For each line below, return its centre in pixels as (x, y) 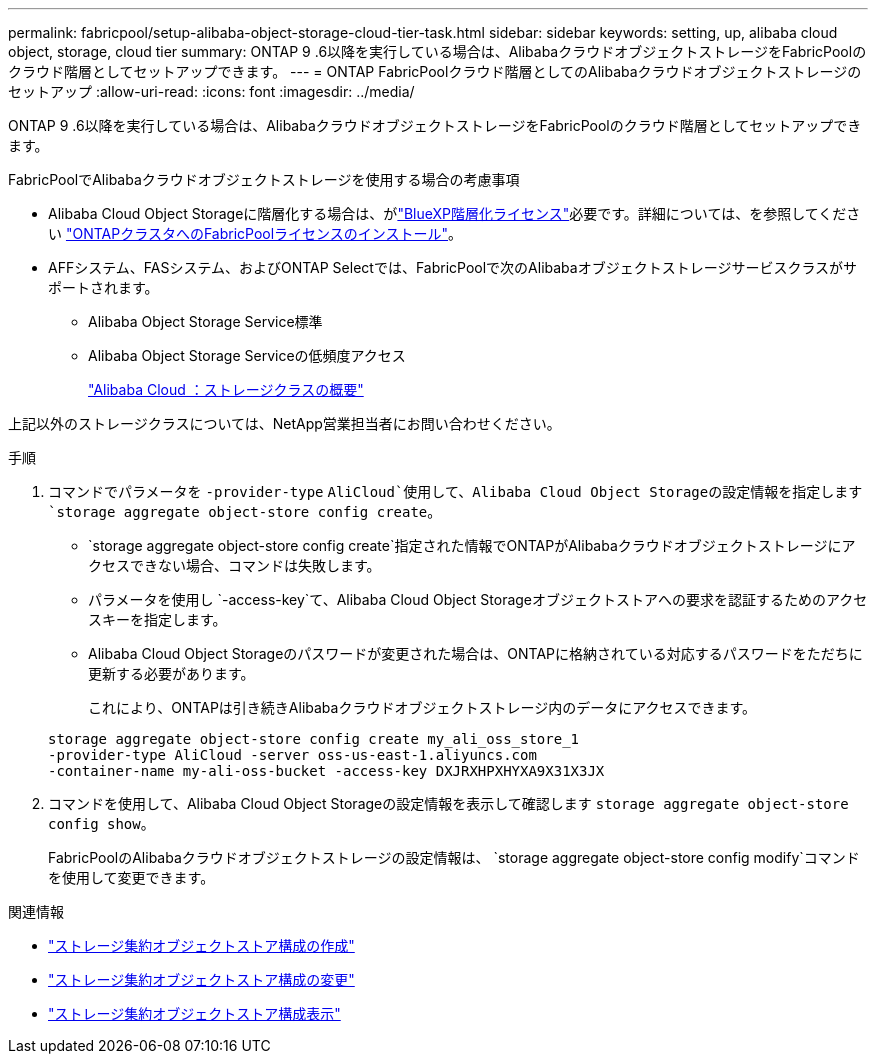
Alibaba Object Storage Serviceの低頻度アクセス (247, 355)
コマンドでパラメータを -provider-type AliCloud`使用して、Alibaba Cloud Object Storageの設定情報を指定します (455, 491)
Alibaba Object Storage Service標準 (205, 321)
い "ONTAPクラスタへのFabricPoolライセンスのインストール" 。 (255, 233)
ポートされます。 (103, 287)
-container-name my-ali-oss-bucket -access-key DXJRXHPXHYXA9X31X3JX (326, 771)
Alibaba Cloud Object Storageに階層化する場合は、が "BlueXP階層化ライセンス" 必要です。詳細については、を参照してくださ (454, 213)
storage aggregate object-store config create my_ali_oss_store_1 (314, 739)
